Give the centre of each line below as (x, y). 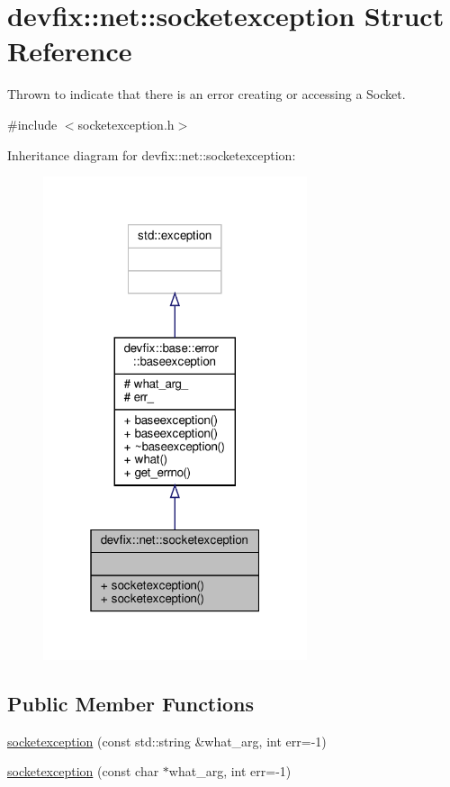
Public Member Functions (130, 703)
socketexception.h (126, 124)
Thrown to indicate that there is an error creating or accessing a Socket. (207, 94)
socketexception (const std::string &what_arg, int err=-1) (167, 741)
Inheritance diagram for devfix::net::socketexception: (152, 154)
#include (32, 124)
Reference (70, 51)
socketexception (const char (83, 771)
